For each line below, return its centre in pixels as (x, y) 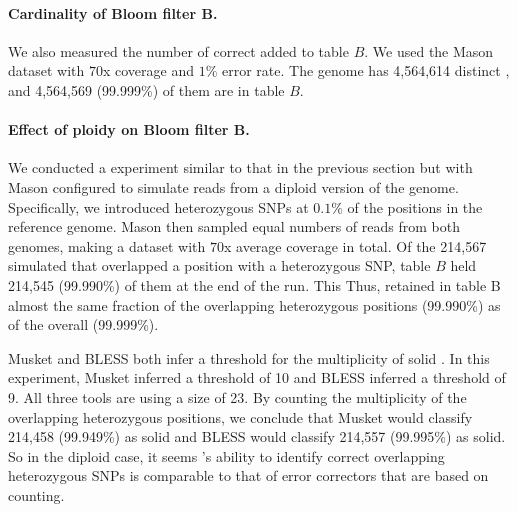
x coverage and (148, 70)
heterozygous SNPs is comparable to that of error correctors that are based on (248, 475)
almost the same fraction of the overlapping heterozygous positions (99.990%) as (254, 304)
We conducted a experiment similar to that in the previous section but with (240, 167)
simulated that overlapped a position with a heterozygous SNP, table (219, 265)
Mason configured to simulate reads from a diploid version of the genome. (233, 186)
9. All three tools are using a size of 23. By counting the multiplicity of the (237, 396)
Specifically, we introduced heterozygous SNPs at (158, 206)
